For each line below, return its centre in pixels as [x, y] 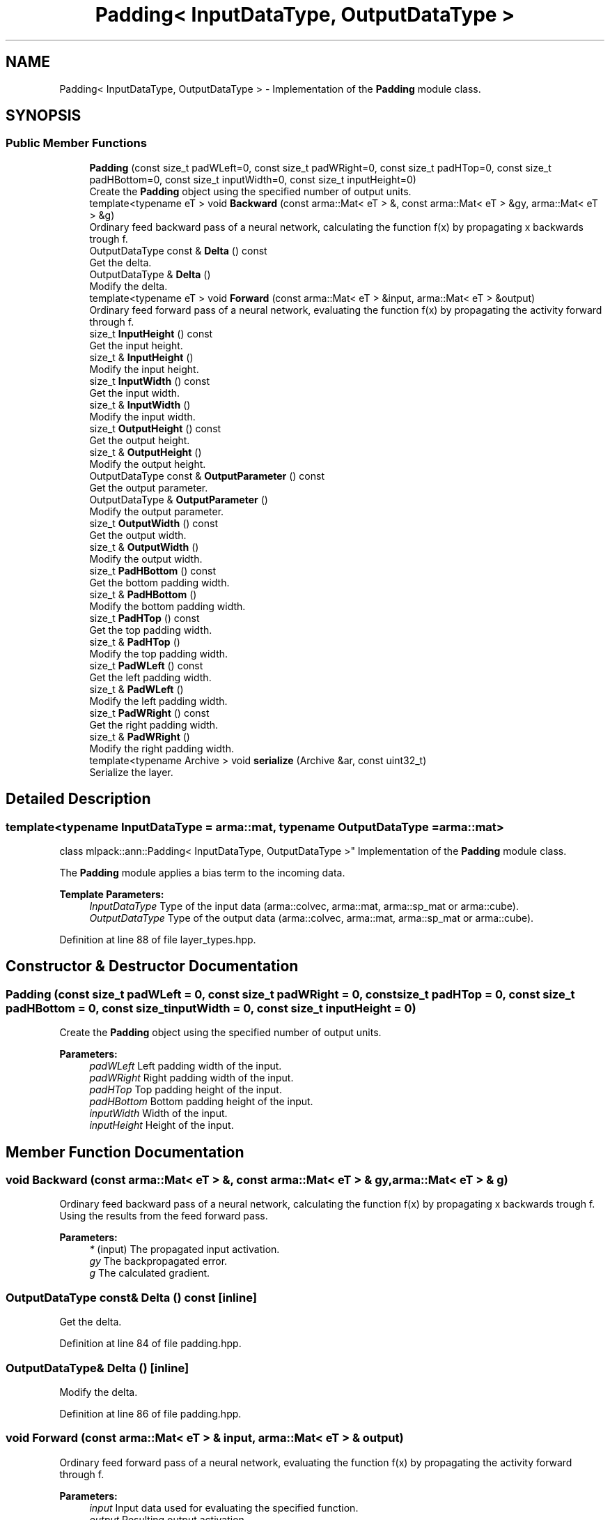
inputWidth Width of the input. [158, 1114]
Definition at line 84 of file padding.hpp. [150, 1344]
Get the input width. [135, 393]
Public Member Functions [76, 143]
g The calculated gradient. [150, 1273]
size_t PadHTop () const [144, 618]
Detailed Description [78, 799]
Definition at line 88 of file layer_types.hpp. [158, 940]
